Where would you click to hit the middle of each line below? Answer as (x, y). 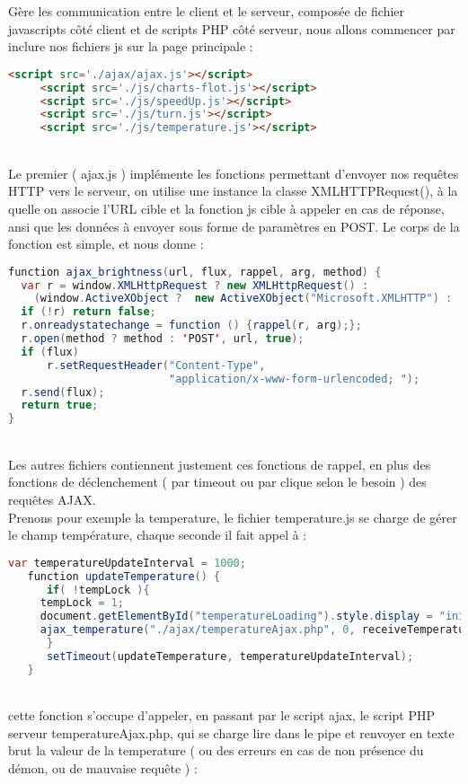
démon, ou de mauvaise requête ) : (103, 768)
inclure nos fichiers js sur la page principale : (131, 46)
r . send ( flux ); (63, 392)
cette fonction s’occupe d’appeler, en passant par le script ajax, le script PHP (221, 715)
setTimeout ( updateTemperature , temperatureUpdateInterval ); (230, 656)
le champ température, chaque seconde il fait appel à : (158, 535)
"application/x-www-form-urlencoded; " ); (294, 379)
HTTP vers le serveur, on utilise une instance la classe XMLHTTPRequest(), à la (233, 191)
